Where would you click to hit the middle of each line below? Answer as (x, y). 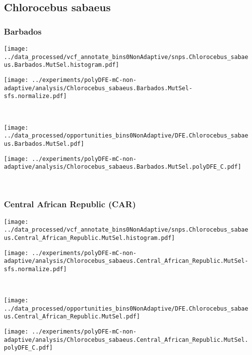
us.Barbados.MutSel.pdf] (44, 144)
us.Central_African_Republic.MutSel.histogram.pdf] (89, 238)
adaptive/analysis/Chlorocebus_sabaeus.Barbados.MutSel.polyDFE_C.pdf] (123, 167)
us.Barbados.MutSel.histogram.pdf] (62, 65)
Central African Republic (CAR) (70, 204)
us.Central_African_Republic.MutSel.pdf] (72, 317)
